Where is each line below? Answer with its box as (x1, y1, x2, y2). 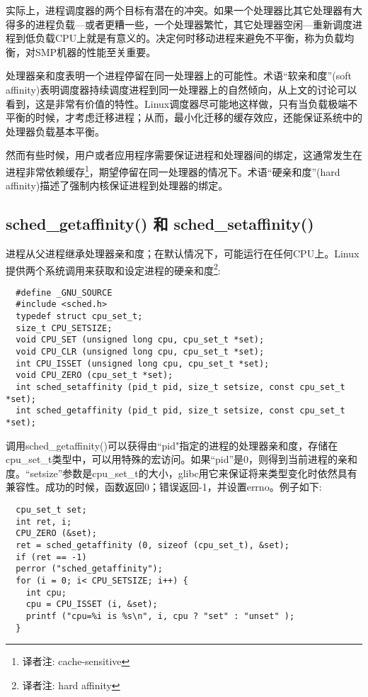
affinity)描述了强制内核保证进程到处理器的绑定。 (6, 178, 229, 193)
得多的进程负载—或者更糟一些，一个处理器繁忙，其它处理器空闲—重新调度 (6, 16, 352, 31)
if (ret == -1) (16, 552, 87, 562)
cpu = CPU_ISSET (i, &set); (25, 599, 158, 610)
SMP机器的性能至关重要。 (35, 44, 156, 59)
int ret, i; (16, 516, 72, 527)
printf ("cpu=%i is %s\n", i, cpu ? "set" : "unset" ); (25, 610, 295, 621)
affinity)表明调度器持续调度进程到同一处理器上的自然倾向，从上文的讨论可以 (6, 82, 357, 96)
